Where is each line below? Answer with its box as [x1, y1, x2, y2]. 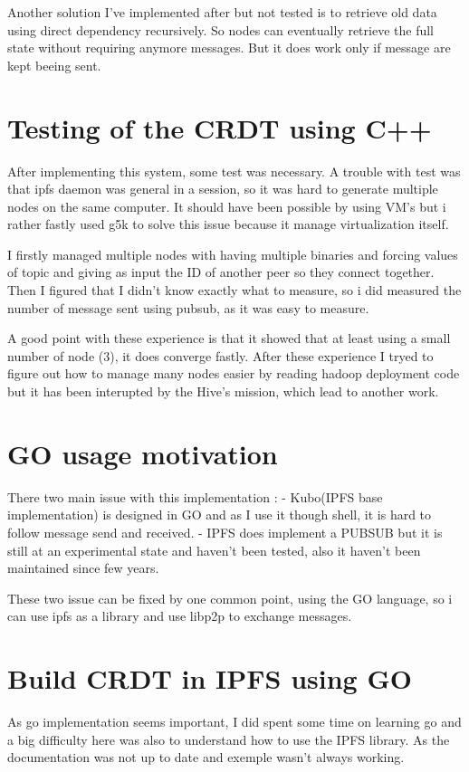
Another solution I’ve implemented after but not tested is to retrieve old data [7, 3, 437, 21]
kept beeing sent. [7, 55, 101, 74]
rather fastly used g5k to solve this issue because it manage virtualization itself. [7, 214, 449, 234]
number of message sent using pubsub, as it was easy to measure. [7, 298, 369, 317]
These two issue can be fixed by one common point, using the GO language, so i [7, 588, 453, 607]
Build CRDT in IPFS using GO [7, 660, 412, 697]
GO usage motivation [7, 434, 278, 472]
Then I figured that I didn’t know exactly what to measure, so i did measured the [7, 281, 462, 300]
